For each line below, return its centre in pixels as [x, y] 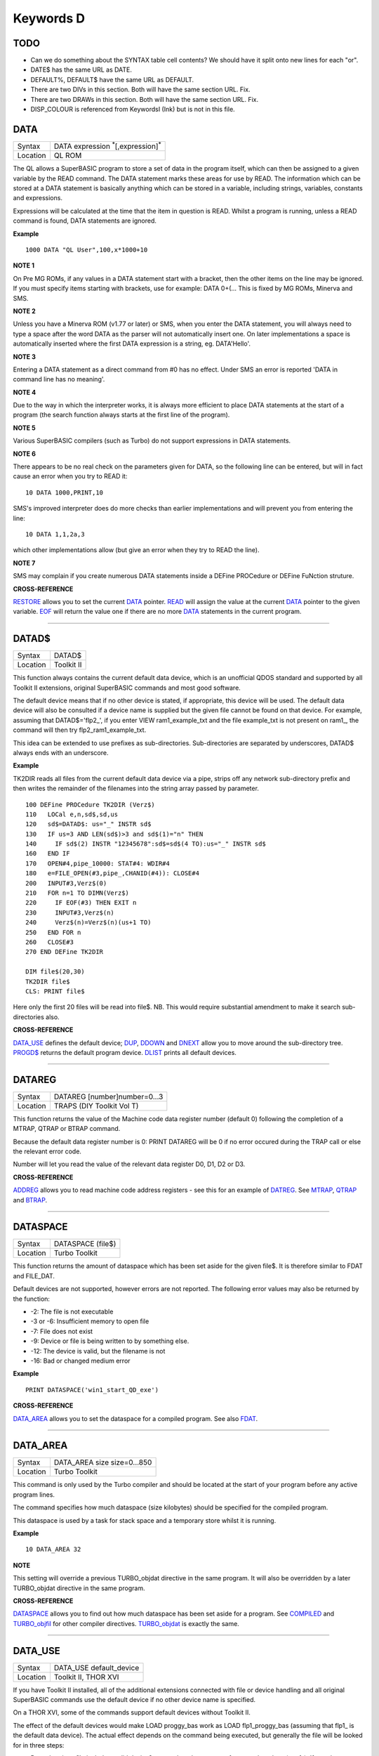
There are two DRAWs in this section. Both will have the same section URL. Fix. [145, 99]
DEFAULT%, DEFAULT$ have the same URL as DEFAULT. [112, 79]
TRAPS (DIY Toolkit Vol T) [96, 1106]
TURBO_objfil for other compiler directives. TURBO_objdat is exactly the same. [126, 1623]
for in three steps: [39, 1745]
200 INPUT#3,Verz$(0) [66, 883]
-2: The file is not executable [72, 1311]
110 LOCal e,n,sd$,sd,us [72, 814]
